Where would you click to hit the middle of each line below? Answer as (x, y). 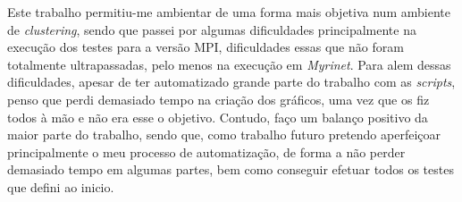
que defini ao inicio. (61, 186)
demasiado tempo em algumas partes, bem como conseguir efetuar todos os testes (231, 169)
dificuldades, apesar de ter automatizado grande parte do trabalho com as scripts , (231, 82)
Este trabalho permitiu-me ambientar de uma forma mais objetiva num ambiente (229, 12)
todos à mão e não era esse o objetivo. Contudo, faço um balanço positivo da (218, 117)
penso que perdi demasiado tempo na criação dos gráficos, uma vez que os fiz (218, 99)
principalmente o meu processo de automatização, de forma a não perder (206, 151)
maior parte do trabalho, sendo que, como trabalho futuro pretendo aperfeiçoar (224, 135)
